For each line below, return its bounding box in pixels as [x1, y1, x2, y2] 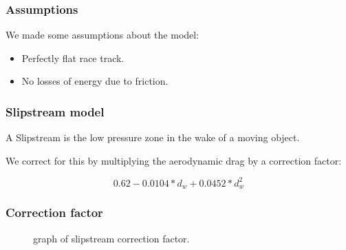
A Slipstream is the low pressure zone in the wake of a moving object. [6, 130, 300, 145]
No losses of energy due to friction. [21, 74, 169, 88]
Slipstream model [6, 103, 105, 120]
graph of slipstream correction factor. [33, 231, 190, 245]
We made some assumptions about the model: [6, 28, 199, 42]
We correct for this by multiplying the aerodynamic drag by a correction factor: [6, 153, 342, 167]
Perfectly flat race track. [21, 50, 125, 65]
